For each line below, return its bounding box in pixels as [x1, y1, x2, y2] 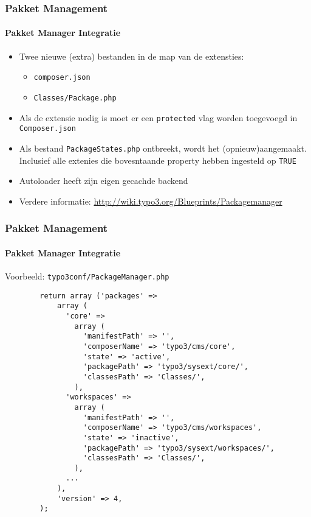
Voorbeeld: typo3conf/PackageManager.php [5, 270, 169, 282]
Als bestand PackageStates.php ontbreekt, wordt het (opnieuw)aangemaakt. [19, 141, 307, 154]
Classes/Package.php [33, 93, 117, 102]
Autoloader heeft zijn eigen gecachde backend [19, 174, 188, 187]
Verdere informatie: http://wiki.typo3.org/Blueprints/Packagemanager [19, 194, 282, 207]
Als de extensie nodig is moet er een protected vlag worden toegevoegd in [19, 111, 298, 124]
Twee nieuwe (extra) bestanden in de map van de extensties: [19, 49, 244, 62]
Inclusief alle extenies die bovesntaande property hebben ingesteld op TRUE [19, 153, 296, 166]
